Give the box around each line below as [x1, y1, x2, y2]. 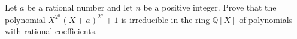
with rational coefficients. [5, 25, 98, 37]
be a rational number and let [27, 1, 133, 13]
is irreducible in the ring [121, 13, 210, 25]
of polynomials [239, 13, 293, 25]
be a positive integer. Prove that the [143, 1, 277, 13]
